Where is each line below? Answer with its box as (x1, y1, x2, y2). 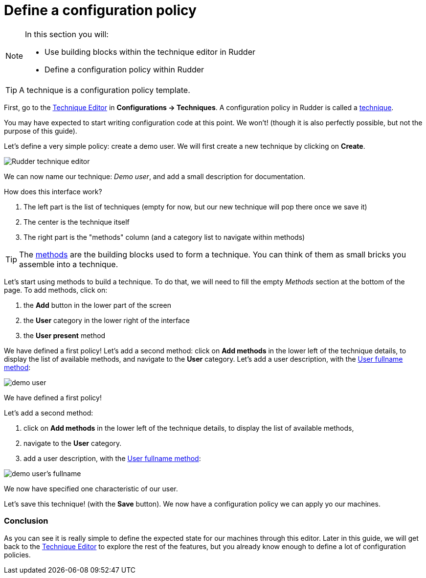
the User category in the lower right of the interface (23, 316, 190, 324)
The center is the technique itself (23, 217, 130, 226)
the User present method (23, 331, 106, 340)
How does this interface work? (4, 187, 102, 196)
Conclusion (4, 516, 48, 526)
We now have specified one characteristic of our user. (4, 484, 178, 493)
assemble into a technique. (19, 259, 118, 269)
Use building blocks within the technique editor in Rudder (45, 46, 255, 57)
